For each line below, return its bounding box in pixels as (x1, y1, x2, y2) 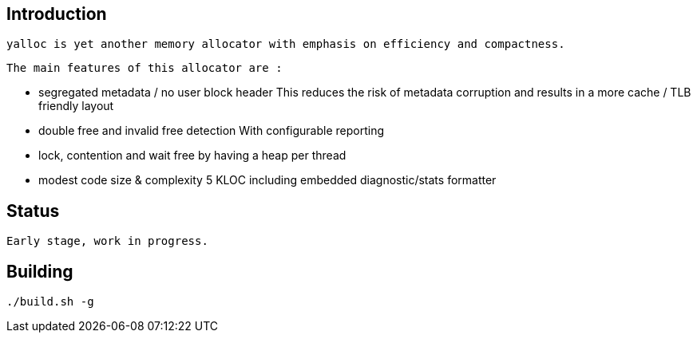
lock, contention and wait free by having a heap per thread (38, 148, 347, 163)
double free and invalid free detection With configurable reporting (38, 124, 384, 138)
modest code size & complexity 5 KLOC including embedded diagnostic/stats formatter (38, 173, 497, 187)
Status (6, 200, 60, 221)
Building (6, 261, 73, 282)
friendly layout (38, 99, 114, 113)
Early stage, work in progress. (6, 235, 208, 248)
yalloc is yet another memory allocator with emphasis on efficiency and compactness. (6, 37, 565, 51)
